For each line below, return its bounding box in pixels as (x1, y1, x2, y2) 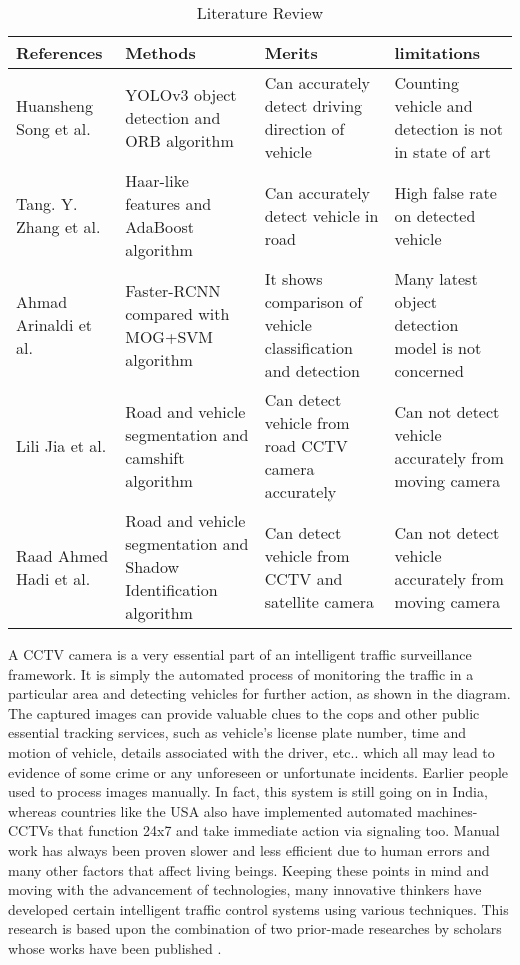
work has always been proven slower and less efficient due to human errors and (8, 839, 490, 860)
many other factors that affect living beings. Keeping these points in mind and (8, 859, 490, 880)
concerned (394, 359, 464, 382)
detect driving (264, 94, 363, 117)
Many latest (394, 267, 478, 290)
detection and (125, 105, 221, 129)
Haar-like (125, 169, 189, 192)
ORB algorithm (125, 128, 234, 152)
